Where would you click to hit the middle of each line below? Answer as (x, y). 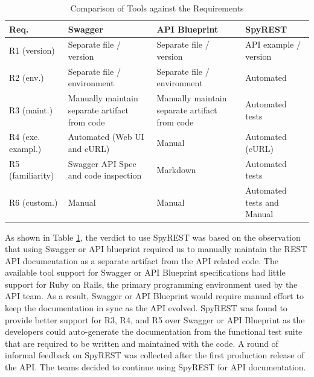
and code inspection (105, 175)
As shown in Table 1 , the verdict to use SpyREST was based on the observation (153, 237)
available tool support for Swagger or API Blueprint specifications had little (145, 272)
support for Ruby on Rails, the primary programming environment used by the (151, 284)
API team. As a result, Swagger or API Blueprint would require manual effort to (154, 296)
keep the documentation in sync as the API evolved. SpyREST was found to (146, 308)
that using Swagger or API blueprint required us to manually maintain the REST (156, 249)
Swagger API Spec (102, 163)
